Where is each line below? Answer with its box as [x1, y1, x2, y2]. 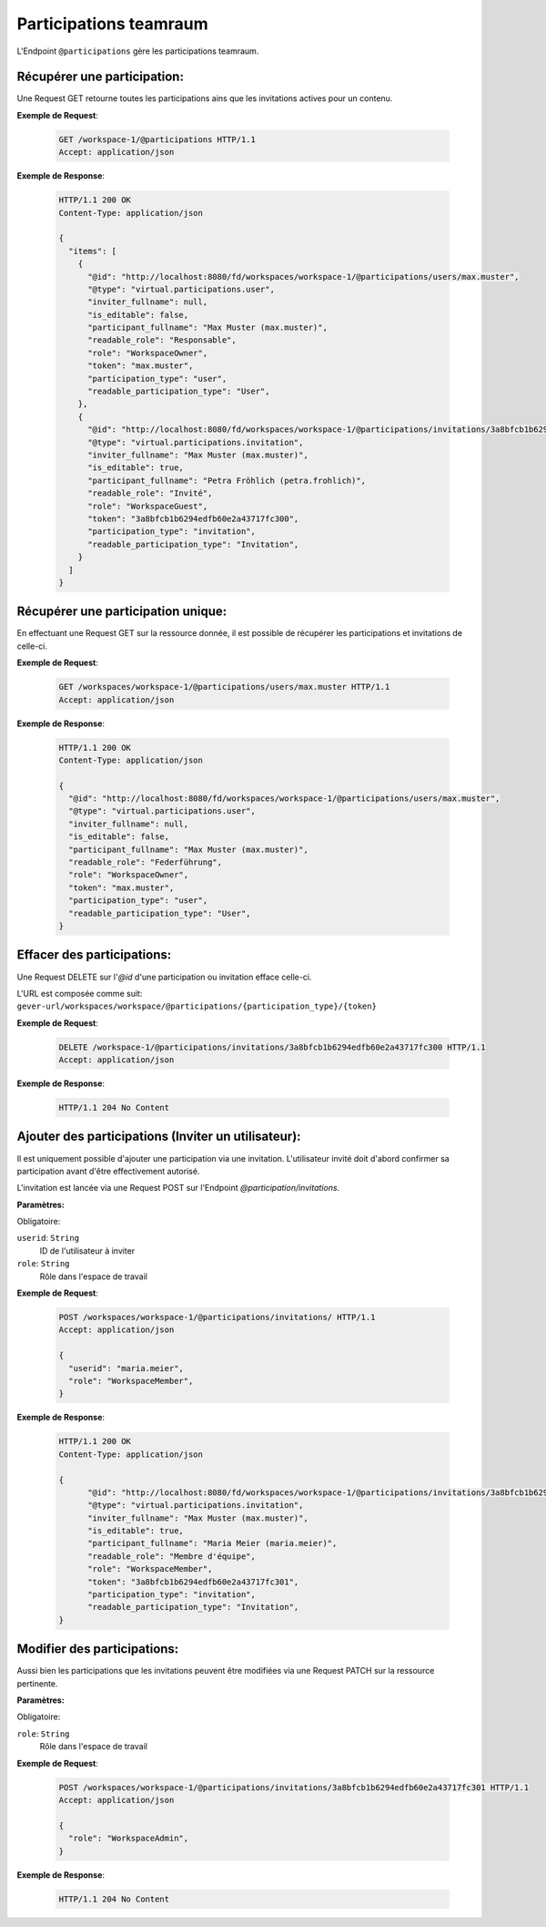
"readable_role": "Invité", [87, 488, 213, 498]
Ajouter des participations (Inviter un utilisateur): [16, 1129, 301, 1144]
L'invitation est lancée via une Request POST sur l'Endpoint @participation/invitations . [16, 1183, 340, 1194]
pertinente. [16, 1677, 58, 1689]
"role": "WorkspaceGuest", [87, 501, 208, 511]
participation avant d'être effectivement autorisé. [16, 1165, 200, 1176]
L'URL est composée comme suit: [16, 988, 143, 999]
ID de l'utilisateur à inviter [39, 1245, 136, 1256]
